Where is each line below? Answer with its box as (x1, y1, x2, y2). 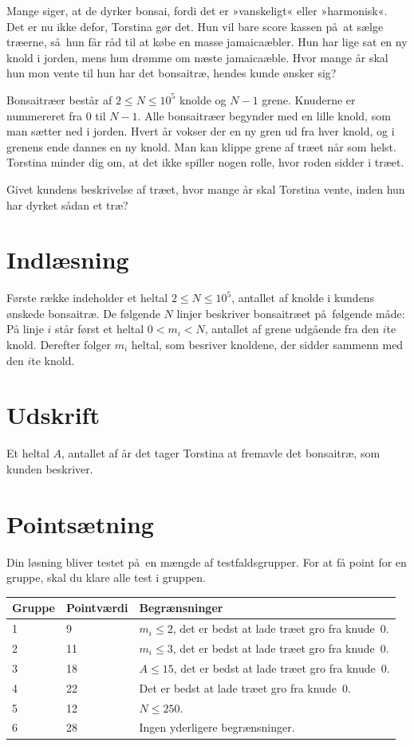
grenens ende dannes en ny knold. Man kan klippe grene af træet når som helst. (6, 138, 396, 155)
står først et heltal (55, 320, 144, 337)
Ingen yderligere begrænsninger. (139, 719, 295, 736)
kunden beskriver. (6, 460, 93, 477)
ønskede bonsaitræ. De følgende (6, 304, 160, 321)
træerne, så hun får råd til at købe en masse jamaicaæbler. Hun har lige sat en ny (6, 33, 408, 50)
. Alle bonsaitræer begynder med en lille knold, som (137, 107, 391, 124)
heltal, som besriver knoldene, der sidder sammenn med (131, 336, 404, 353)
